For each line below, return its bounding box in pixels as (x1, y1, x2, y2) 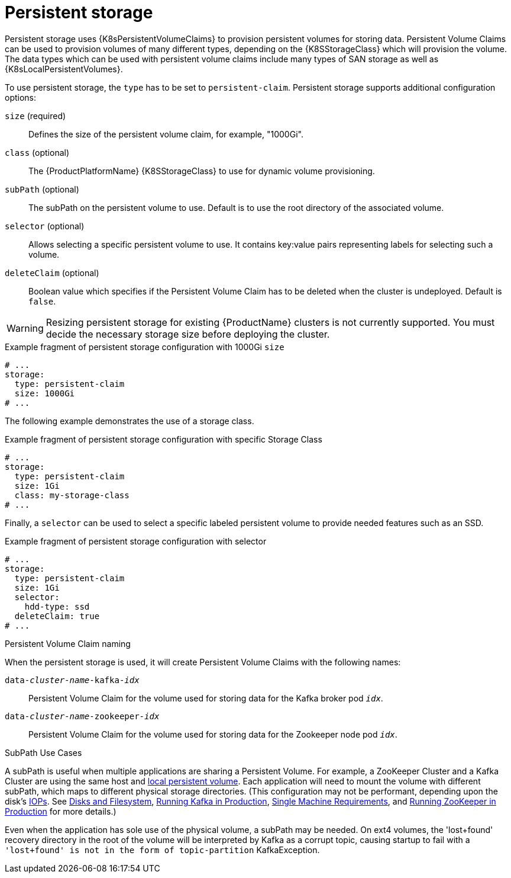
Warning (7, 322, 44, 334)
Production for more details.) (5, 806, 117, 816)
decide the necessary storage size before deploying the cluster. (46, 328, 330, 340)
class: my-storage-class (14, 490, 130, 500)
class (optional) (5, 147, 70, 158)
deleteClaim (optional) (5, 267, 99, 278)
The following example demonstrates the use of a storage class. (5, 415, 254, 426)
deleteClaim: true (14, 611, 100, 621)
